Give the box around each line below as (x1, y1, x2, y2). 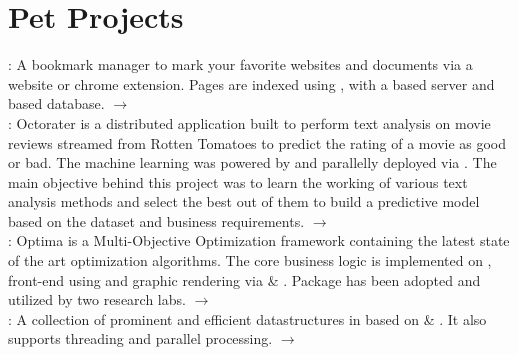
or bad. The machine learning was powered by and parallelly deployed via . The (8, 152, 497, 173)
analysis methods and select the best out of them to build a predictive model (8, 191, 480, 212)
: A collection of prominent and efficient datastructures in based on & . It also (8, 308, 487, 329)
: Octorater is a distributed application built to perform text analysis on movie (8, 112, 491, 133)
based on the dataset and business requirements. (8, 210, 305, 231)
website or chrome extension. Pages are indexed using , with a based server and (8, 73, 495, 94)
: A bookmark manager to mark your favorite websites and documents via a (8, 54, 473, 75)
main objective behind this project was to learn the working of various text (8, 171, 468, 192)
